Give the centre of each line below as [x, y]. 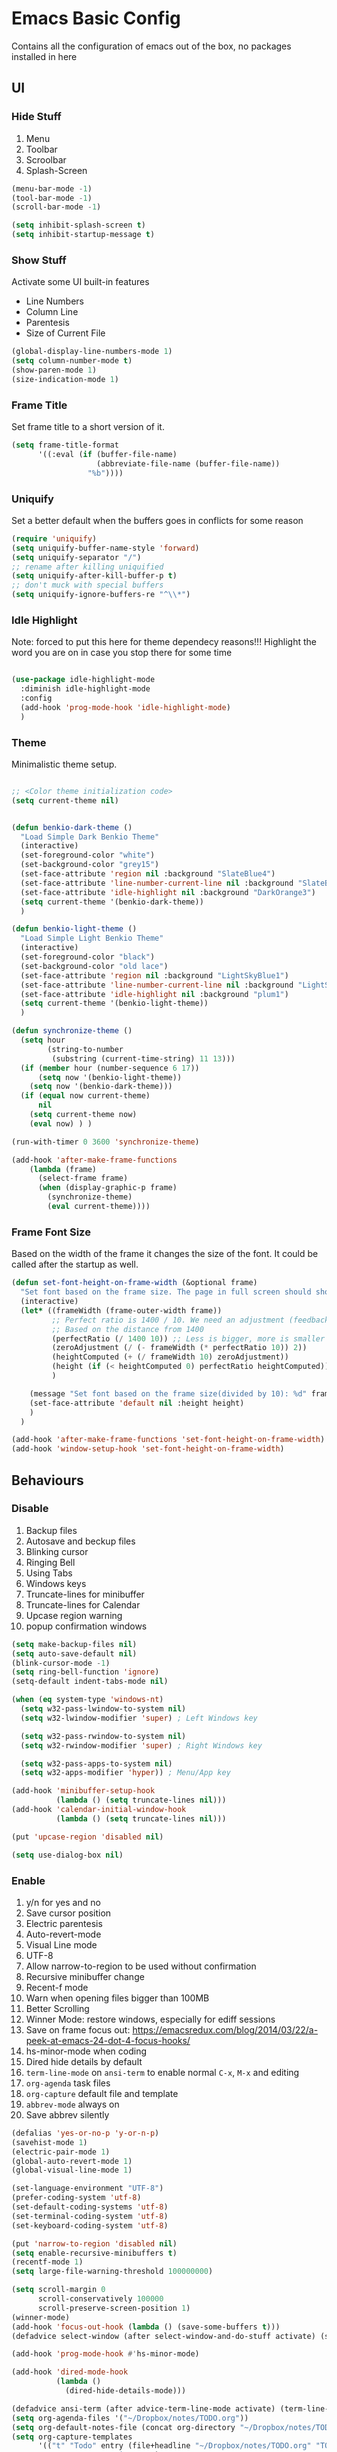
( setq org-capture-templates [72, 2437]
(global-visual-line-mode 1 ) [72, 2170]
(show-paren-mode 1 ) [54, 370]
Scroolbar [46, 159]
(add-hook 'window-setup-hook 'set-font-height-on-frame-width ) [148, 1449]
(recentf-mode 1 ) [47, 2262]
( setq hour [43, 1040]
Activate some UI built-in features [80, 282]
